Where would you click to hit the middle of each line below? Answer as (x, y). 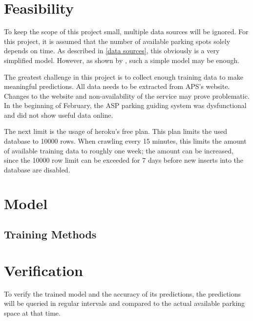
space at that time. (32, 312)
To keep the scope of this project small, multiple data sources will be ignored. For (126, 32)
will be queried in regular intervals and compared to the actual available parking (125, 303)
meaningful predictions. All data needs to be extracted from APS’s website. (117, 86)
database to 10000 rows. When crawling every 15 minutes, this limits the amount (125, 141)
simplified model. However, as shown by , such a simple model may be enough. (122, 60)
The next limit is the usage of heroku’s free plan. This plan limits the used (116, 131)
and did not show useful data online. (59, 115)
